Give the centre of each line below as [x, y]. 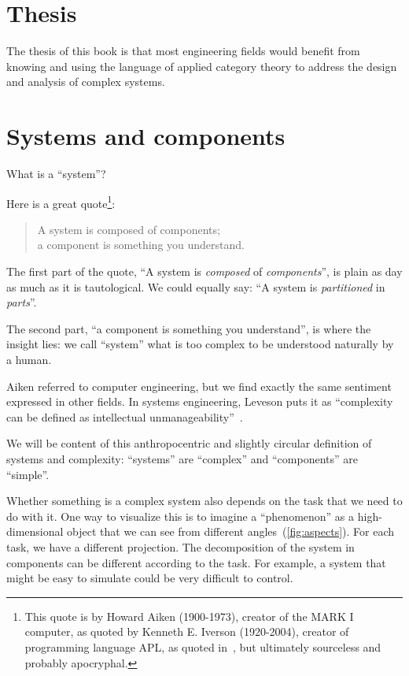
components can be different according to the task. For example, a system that [196, 562]
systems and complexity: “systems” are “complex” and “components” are [182, 459]
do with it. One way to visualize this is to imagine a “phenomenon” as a [181, 516]
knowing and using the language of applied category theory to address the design [202, 66]
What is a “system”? [56, 174]
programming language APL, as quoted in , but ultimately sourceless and [203, 646]
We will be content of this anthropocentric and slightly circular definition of [189, 443]
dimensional [35, 531]
